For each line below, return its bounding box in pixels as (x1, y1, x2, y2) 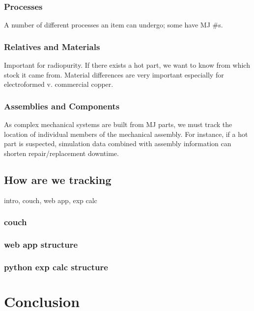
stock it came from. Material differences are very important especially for (4, 69, 224, 79)
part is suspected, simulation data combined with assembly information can (4, 138, 231, 149)
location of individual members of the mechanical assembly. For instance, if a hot (4, 129, 248, 139)
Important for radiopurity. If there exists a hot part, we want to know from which (4, 60, 250, 70)
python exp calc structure (4, 260, 108, 273)
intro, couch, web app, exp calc (4, 195, 97, 205)
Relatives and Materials (4, 40, 100, 52)
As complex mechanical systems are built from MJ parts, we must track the (4, 119, 232, 130)
